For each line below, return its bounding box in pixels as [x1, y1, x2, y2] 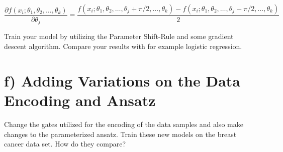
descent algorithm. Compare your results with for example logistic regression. [4, 41, 242, 51]
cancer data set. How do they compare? [4, 138, 126, 149]
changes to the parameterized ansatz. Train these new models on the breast [4, 128, 237, 139]
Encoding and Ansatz [4, 90, 156, 110]
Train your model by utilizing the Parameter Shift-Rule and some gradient [4, 31, 234, 41]
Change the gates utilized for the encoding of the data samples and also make [4, 118, 243, 129]
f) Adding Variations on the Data [4, 70, 240, 90]
